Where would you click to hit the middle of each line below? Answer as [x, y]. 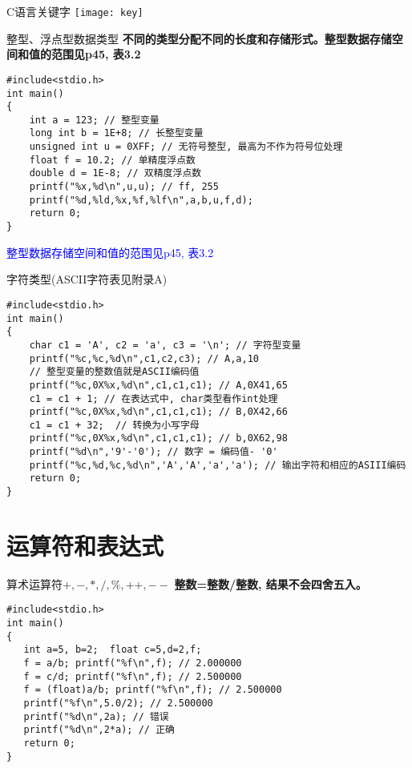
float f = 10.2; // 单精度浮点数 [113, 160]
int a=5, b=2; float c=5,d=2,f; [113, 650]
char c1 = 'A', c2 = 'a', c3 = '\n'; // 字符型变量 [165, 345]
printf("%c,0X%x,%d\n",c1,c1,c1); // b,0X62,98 [158, 438]
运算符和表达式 [85, 545]
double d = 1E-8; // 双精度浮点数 [115, 173]
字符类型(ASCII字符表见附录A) [87, 279]
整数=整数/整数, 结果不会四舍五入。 [271, 583]
